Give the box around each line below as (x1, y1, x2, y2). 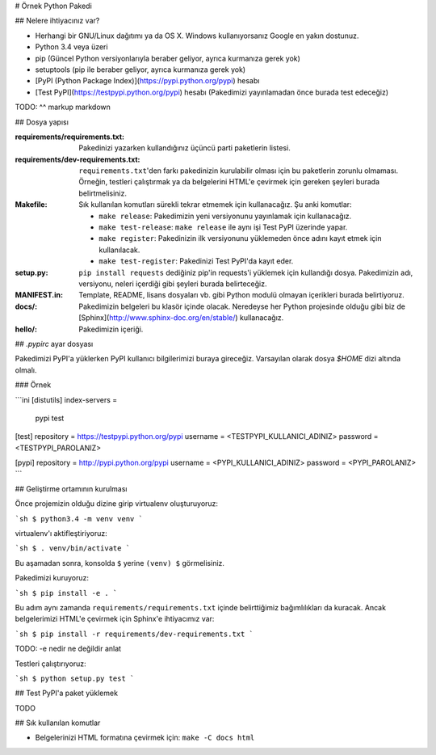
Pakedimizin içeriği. (78, 324, 144, 334)
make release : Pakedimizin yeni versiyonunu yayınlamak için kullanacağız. (99, 211, 352, 221)
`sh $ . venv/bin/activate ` (15, 544, 131, 553)
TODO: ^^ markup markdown (15, 102, 111, 112)
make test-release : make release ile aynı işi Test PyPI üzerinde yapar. (99, 222, 348, 232)
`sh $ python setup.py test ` (15, 673, 135, 683)
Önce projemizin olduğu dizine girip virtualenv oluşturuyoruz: (15, 499, 218, 508)
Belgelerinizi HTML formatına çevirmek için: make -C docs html (35, 732, 255, 743)
